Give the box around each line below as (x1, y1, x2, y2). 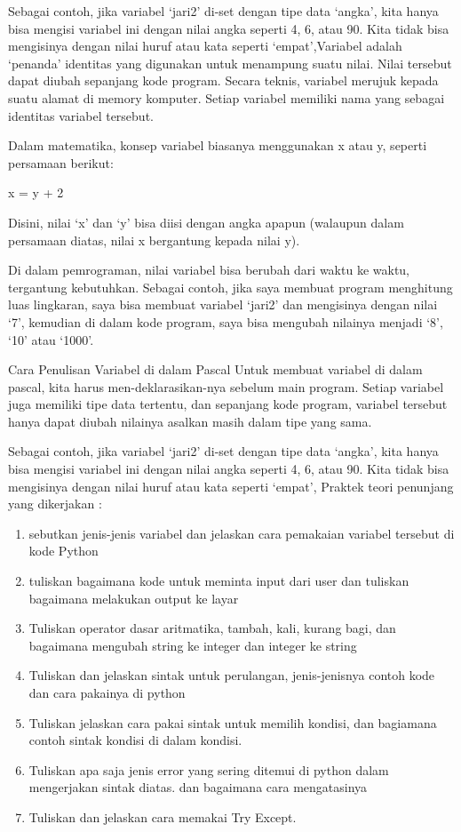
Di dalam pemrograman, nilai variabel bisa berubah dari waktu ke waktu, (8, 260, 410, 279)
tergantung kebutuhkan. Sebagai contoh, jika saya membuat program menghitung (8, 277, 453, 296)
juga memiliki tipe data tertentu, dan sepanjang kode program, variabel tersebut (8, 395, 448, 413)
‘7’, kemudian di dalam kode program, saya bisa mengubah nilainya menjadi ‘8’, (8, 312, 443, 331)
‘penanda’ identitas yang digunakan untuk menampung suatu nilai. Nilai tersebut (8, 53, 452, 72)
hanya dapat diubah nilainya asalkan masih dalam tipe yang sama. (8, 412, 372, 430)
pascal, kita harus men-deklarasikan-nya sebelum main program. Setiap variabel (8, 377, 444, 396)
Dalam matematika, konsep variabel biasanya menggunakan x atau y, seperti (8, 136, 427, 155)
